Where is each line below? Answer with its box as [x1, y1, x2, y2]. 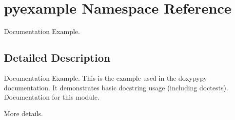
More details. [4, 108, 43, 118]
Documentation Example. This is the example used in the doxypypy [4, 72, 207, 83]
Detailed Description [4, 50, 111, 65]
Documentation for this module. [4, 92, 99, 102]
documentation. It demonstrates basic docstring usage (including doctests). [4, 82, 228, 92]
